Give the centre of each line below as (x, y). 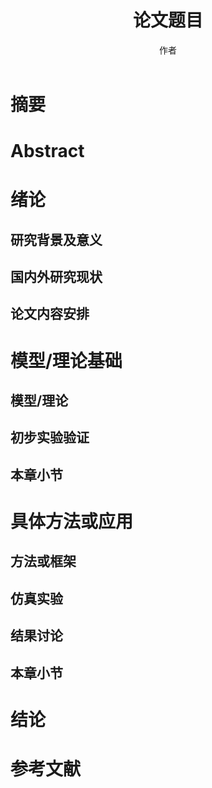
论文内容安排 (50, 314)
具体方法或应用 (72, 522)
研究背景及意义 (56, 239)
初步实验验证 (50, 437)
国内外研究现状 (56, 277)
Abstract (47, 151)
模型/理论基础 (66, 360)
